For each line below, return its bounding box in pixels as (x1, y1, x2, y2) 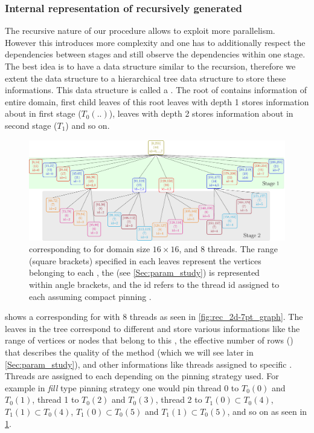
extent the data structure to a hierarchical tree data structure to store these (5, 71, 286, 84)
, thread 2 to (155, 393, 202, 406)
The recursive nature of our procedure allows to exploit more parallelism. (5, 24, 275, 37)
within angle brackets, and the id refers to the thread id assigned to (29, 278, 280, 290)
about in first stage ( (5, 107, 82, 120)
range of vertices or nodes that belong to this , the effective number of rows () (5, 334, 293, 347)
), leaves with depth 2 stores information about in (109, 107, 293, 120)
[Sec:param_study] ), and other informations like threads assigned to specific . (5, 357, 292, 370)
